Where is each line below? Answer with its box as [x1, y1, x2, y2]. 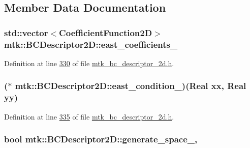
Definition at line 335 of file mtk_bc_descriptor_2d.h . [4, 111, 174, 122]
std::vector [4, 26, 48, 39]
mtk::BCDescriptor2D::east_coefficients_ [4, 38, 178, 50]
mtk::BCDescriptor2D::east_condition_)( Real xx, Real [15, 79, 246, 92]
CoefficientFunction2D [59, 26, 152, 39]
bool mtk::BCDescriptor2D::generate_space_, [4, 133, 198, 145]
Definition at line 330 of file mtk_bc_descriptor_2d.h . [4, 57, 174, 68]
